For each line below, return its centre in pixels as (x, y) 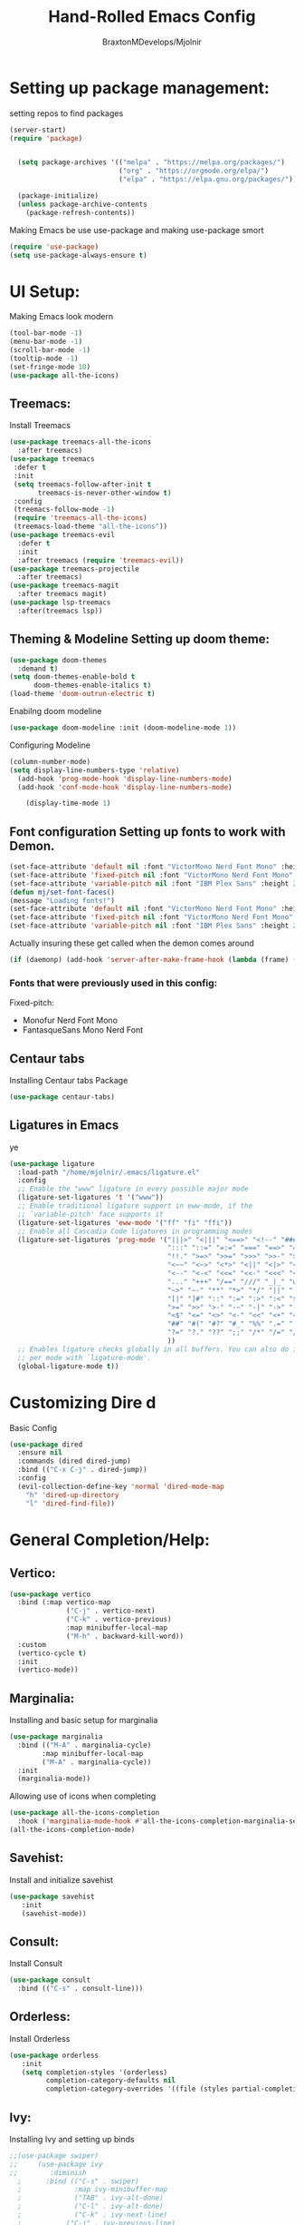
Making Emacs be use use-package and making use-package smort (137, 230)
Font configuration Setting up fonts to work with (147, 832)
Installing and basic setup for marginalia (84, 1720)
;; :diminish (48, 2172)
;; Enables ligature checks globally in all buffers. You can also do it (159, 1349)
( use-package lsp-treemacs (60, 603)
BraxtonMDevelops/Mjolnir (152, 42)
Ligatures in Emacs (64, 1126)
